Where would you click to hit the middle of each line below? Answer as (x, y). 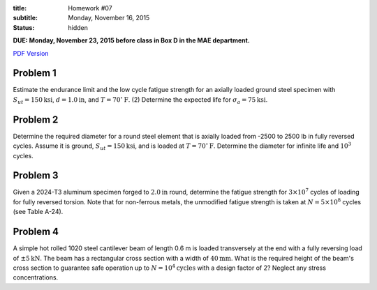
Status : (24, 27)
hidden (78, 27)
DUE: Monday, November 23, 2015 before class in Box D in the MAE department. (132, 40)
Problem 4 (36, 232)
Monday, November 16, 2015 (109, 18)
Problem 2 (36, 120)
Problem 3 (36, 175)
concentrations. (36, 277)
